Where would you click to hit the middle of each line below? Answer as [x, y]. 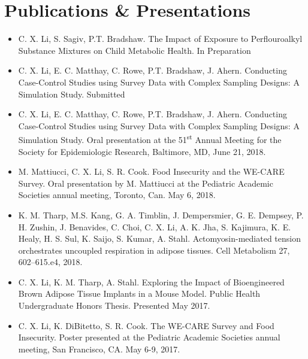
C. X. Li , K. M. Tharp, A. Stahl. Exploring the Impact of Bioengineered [151, 282]
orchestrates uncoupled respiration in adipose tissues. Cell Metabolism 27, [154, 250]
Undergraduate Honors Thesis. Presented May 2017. [114, 305]
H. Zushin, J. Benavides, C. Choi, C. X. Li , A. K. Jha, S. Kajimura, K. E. [155, 226]
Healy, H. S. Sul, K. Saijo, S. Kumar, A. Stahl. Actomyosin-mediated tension [159, 238]
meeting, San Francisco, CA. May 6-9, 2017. [99, 349]
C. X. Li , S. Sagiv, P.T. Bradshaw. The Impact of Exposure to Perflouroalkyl [160, 39]
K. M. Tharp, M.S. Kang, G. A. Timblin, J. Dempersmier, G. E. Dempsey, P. [161, 215]
